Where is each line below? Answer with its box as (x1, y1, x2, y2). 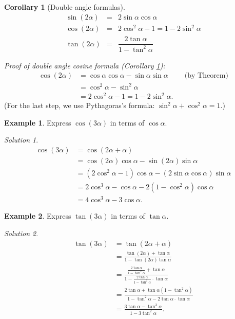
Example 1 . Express (4, 117, 71, 128)
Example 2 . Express (4, 210, 71, 221)
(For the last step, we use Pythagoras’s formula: (4, 100, 155, 111)
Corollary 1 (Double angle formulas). (4, 2, 125, 12)
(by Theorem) (184, 72, 228, 80)
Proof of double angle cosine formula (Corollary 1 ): (4, 60, 165, 70)
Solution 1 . (4, 134, 38, 145)
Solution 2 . (4, 227, 38, 238)
